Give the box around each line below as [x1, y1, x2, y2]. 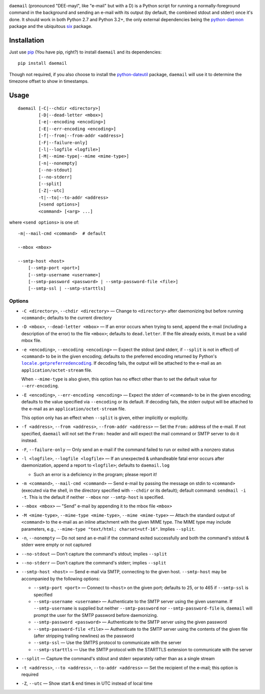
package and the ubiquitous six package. [9, 24, 93, 29]
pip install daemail [18, 60, 67, 66]
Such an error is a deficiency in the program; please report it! [33, 471, 157, 477]
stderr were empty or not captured [21, 542, 92, 548]
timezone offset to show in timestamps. [9, 79, 89, 84]
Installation [9, 36, 44, 44]
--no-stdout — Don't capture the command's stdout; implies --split [21, 551, 167, 557]
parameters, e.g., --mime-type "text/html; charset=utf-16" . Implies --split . [21, 526, 196, 532]
